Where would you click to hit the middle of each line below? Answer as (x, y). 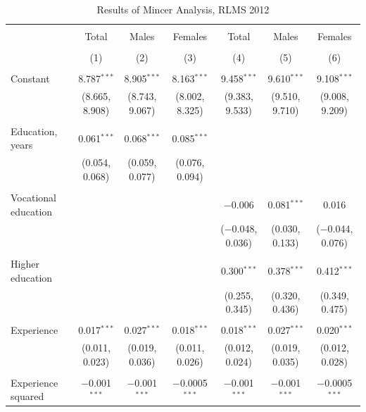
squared (27, 396)
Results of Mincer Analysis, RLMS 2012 (183, 9)
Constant (30, 79)
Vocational (33, 197)
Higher (25, 264)
